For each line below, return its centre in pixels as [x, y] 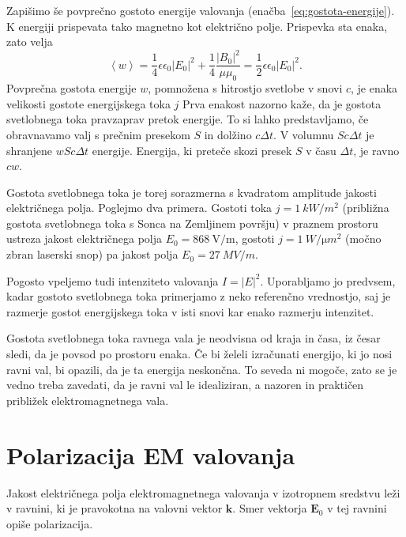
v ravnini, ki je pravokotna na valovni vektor [115, 508]
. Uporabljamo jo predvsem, [328, 280]
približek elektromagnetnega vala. [88, 400]
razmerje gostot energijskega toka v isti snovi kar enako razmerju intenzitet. [190, 311]
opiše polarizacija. [50, 523]
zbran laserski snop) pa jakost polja [92, 254]
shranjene [30, 150]
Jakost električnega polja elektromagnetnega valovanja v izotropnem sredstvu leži [203, 492]
